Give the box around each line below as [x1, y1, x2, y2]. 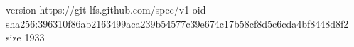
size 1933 [6, 30, 45, 45]
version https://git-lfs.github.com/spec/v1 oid [6, 2, 206, 16]
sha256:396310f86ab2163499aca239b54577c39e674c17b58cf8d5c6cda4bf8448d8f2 [6, 16, 349, 31]
